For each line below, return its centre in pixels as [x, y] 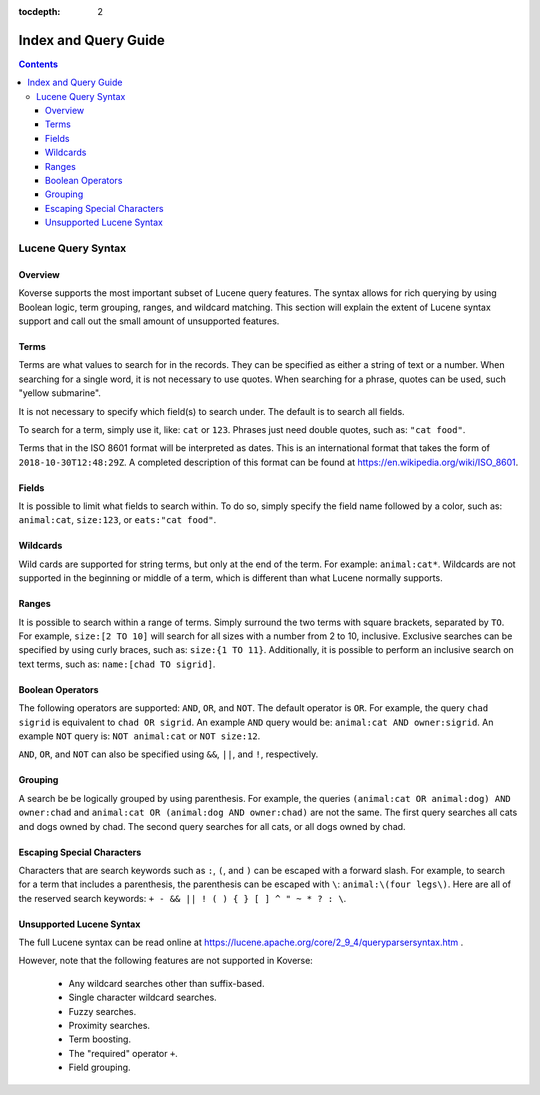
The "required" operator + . [123, 1053]
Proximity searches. [109, 1026]
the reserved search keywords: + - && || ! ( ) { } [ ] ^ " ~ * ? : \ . [182, 898]
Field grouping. [99, 1067]
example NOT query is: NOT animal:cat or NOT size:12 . [139, 736]
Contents [38, 64]
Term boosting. [100, 1039]
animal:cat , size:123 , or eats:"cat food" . [117, 520]
